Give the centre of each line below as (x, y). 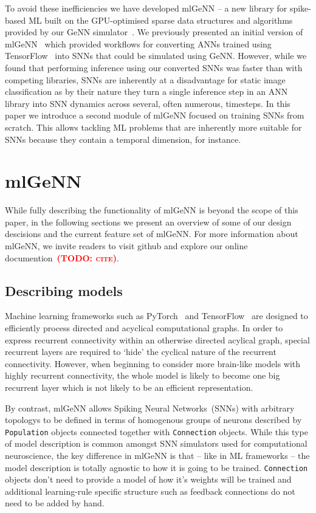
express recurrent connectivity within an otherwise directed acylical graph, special (157, 339)
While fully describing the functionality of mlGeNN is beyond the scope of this (152, 210)
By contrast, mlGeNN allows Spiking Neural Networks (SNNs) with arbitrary (150, 408)
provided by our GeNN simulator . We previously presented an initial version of (154, 32)
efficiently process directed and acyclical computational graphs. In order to (144, 328)
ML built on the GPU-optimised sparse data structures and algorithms (160, 20)
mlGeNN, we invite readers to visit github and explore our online (126, 246)
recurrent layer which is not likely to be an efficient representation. (129, 387)
